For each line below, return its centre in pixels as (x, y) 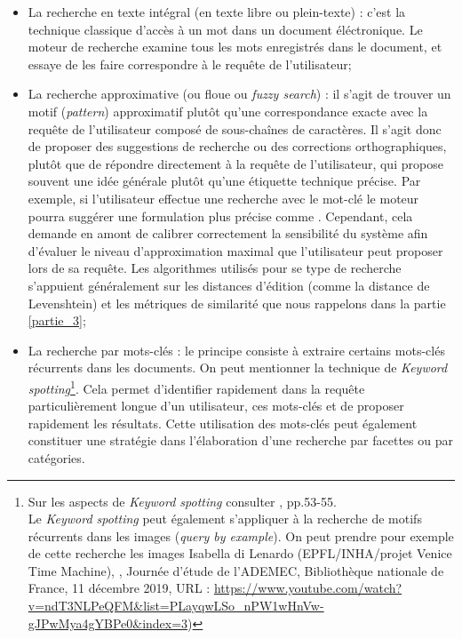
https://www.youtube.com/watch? (308, 588)
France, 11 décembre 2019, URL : (119, 588)
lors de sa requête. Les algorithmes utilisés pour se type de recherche (215, 268)
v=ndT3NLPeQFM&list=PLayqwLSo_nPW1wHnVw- (176, 606)
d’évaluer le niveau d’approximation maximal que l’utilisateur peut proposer (235, 250)
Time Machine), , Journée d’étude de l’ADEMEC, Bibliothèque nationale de (236, 570)
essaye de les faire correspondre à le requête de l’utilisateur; (190, 64)
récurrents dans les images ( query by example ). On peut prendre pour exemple (241, 535)
